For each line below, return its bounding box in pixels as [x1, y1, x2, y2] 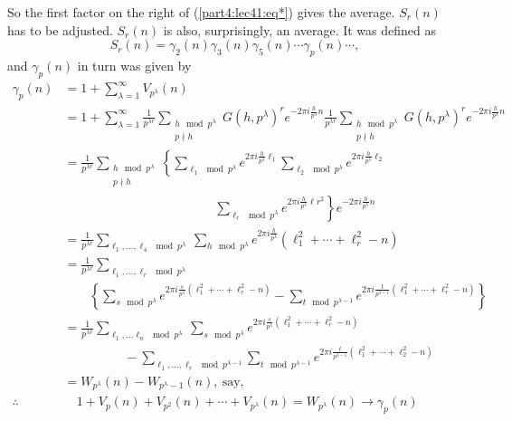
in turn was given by [77, 55, 192, 74]
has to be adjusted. [7, 20, 113, 39]
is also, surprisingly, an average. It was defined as [163, 20, 437, 39]
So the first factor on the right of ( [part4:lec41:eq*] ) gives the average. [7, 3, 395, 21]
